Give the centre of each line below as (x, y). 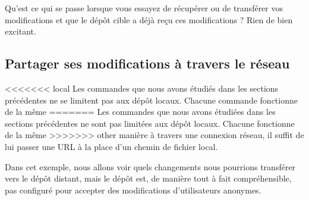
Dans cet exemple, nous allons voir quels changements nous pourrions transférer (150, 166)
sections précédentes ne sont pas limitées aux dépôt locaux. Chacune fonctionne (150, 123)
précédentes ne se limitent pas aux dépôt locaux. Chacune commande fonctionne (151, 100)
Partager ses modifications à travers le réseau (147, 63)
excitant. (21, 31)
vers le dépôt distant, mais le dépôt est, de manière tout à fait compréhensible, (148, 178)
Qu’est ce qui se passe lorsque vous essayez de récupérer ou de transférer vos (144, 8)
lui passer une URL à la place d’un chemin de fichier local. (111, 146)
